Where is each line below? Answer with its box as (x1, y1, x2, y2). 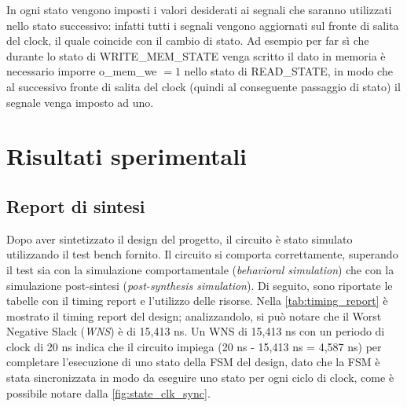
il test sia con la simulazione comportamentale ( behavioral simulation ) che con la (6, 261, 394, 277)
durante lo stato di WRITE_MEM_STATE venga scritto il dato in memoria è (6, 47, 386, 64)
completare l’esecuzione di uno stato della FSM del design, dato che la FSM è (6, 354, 380, 370)
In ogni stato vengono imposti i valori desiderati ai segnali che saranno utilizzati (6, 2, 392, 17)
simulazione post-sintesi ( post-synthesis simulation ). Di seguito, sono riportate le (6, 277, 393, 293)
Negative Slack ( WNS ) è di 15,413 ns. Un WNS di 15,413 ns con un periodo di (6, 323, 385, 339)
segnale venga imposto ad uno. (6, 93, 154, 110)
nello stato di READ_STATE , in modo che (184, 63, 393, 79)
